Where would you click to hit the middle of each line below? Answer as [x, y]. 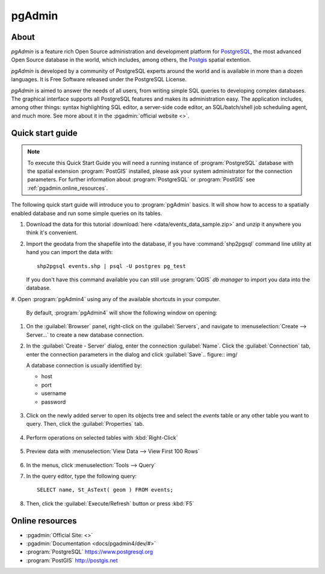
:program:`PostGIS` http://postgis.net [72, 560]
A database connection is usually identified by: [84, 366]
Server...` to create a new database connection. [85, 335]
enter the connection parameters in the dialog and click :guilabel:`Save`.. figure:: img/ [132, 354]
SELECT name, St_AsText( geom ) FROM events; [105, 490]
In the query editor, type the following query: [82, 476]
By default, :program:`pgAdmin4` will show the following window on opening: [122, 313]
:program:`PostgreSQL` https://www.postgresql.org [90, 552]
